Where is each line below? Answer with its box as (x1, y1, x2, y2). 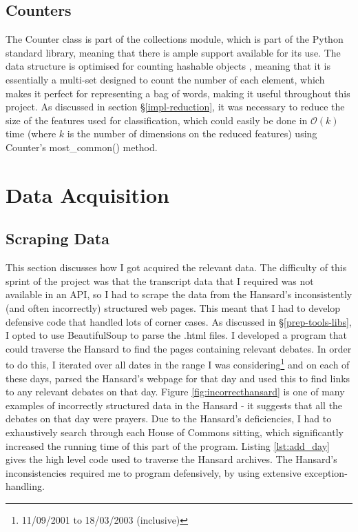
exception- (304, 465, 348, 480)
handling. (6, 479, 45, 493)
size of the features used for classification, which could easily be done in (6, 112, 308, 127)
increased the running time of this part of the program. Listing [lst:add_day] (6, 438, 330, 453)
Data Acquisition (6, 180, 169, 208)
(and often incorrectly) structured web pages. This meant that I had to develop (6, 300, 341, 315)
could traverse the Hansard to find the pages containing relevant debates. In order (6, 341, 352, 355)
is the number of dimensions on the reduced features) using (67, 126, 317, 141)
